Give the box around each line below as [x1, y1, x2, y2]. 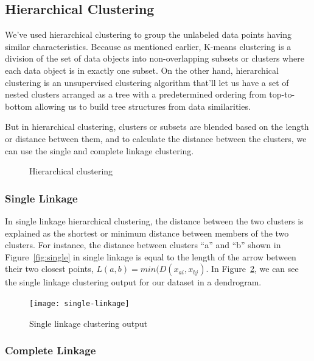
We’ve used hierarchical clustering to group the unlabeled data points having [5, 28, 291, 41]
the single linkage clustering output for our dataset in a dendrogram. [5, 276, 262, 288]
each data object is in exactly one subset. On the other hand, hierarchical [5, 63, 279, 76]
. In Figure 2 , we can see [206, 262, 299, 275]
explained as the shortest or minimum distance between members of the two [5, 226, 289, 239]
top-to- [269, 88, 295, 101]
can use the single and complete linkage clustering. [5, 144, 194, 157]
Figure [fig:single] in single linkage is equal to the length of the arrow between [5, 250, 296, 263]
